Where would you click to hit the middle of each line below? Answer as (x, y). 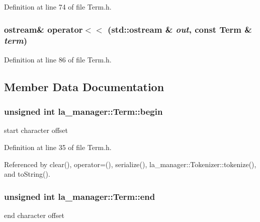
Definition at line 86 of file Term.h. (58, 59)
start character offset (36, 130)
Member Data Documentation (84, 86)
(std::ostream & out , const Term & (180, 29)
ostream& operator (44, 29)
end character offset (34, 215)
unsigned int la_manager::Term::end (80, 196)
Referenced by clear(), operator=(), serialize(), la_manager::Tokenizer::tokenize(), (130, 164)
